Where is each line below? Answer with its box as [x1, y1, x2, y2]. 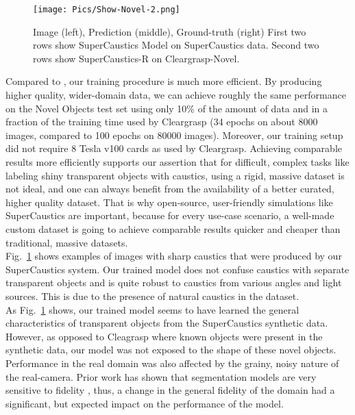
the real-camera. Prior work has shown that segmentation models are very [5, 369, 317, 383]
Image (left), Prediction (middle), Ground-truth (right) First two [33, 24, 306, 38]
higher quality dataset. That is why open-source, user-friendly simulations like [5, 194, 333, 209]
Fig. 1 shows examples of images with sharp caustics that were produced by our [5, 249, 342, 263]
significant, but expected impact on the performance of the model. [5, 396, 284, 410]
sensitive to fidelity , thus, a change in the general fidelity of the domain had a [5, 383, 335, 397]
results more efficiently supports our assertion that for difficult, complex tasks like [5, 155, 350, 168]
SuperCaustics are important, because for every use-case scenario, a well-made [5, 208, 334, 223]
